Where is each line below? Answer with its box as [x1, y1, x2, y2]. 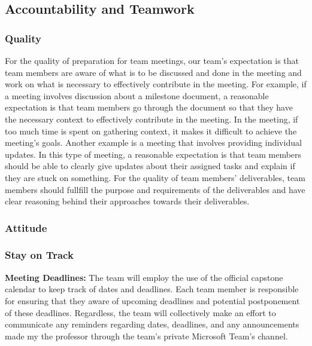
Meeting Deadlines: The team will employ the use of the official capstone [5, 271, 283, 283]
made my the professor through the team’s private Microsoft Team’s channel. [5, 329, 288, 342]
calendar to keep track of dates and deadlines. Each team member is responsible [5, 283, 299, 295]
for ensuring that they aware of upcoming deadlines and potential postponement [5, 294, 300, 307]
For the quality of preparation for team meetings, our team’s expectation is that [5, 54, 299, 66]
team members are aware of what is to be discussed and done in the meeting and [5, 66, 302, 78]
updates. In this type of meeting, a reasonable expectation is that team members [5, 148, 302, 160]
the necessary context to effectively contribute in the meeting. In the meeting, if [5, 112, 298, 125]
